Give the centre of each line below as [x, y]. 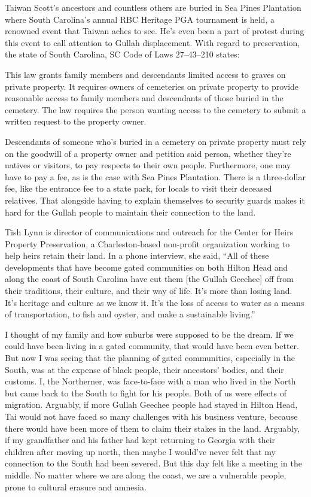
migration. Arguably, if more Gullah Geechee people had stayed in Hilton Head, [151, 404]
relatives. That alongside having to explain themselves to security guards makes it [155, 200]
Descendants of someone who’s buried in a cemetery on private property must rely [155, 141]
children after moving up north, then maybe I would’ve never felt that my [140, 451]
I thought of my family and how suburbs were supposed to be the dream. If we [149, 334]
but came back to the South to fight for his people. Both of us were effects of [146, 393]
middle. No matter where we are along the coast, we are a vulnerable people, [146, 475]
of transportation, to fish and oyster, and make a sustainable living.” [130, 314]
